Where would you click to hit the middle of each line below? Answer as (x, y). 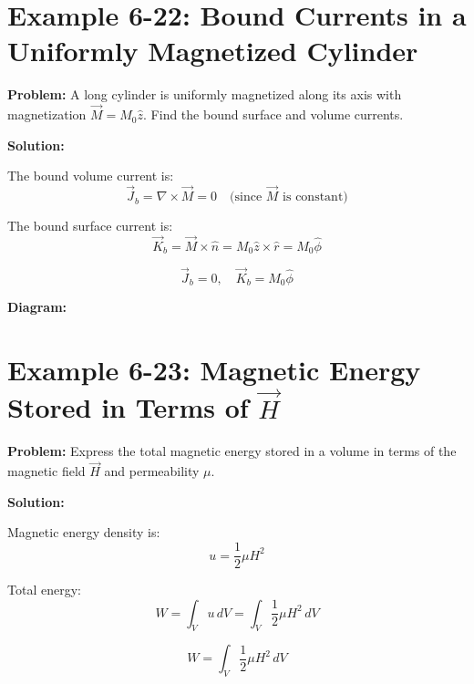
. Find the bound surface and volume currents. (273, 114)
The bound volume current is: (91, 176)
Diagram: (37, 307)
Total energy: (44, 590)
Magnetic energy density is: (84, 532)
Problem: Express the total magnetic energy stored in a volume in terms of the (232, 451)
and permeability (152, 471)
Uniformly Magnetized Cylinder (213, 51)
